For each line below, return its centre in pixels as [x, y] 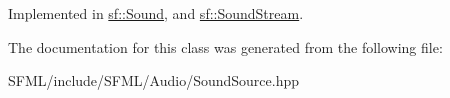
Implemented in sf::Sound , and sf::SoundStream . [156, 13]
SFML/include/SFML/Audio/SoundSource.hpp [154, 80]
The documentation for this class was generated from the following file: [225, 46]
